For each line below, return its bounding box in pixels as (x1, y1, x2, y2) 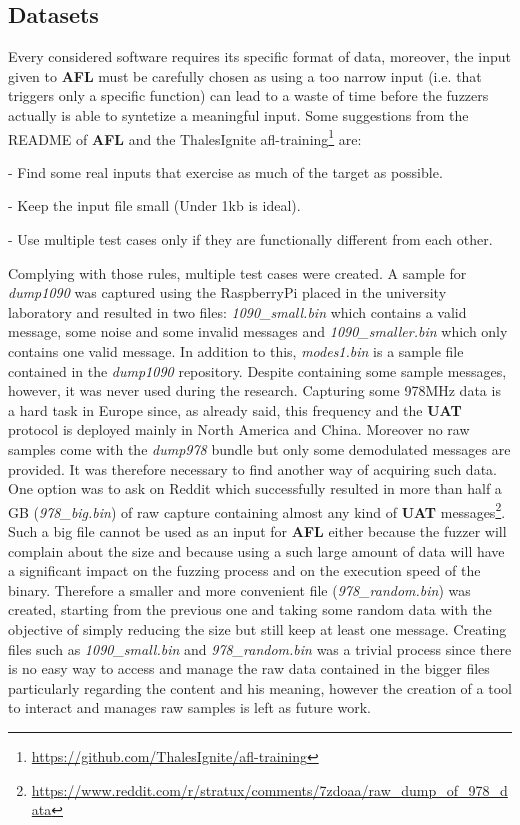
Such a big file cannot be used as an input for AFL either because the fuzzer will (8, 520, 507, 541)
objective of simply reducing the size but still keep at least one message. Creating (8, 618, 507, 639)
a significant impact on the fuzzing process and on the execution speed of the (8, 560, 481, 581)
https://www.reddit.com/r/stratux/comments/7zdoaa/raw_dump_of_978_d (31, 779, 508, 800)
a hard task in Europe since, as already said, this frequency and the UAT (8, 399, 462, 420)
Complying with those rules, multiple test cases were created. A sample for (8, 262, 467, 283)
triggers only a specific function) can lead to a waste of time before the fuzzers (8, 85, 489, 106)
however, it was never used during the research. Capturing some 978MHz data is (8, 380, 501, 401)
